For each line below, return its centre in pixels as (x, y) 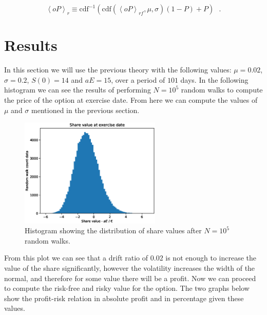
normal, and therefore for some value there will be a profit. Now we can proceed (130, 278)
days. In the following (214, 79)
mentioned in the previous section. (85, 110)
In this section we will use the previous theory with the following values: (118, 70)
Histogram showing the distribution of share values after (113, 230)
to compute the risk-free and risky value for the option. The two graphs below (127, 288)
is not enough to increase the (211, 258)
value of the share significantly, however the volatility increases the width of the (130, 267)
